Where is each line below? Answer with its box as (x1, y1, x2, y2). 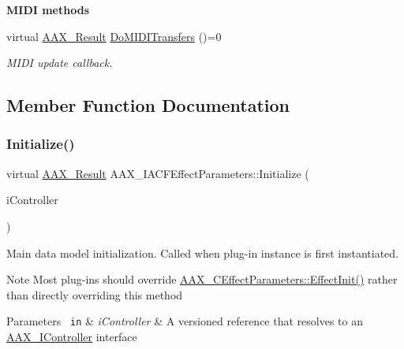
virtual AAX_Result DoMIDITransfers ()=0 (6, 28, 222, 44)
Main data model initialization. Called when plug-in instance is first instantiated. (6, 244, 399, 261)
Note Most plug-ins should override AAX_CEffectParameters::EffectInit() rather (6, 271, 398, 288)
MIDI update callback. (6, 54, 113, 71)
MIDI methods (6, 2, 89, 17)
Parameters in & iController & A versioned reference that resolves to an (6, 313, 363, 329)
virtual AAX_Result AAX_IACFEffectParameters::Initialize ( (6, 165, 309, 181)
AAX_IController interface (6, 329, 137, 344)
